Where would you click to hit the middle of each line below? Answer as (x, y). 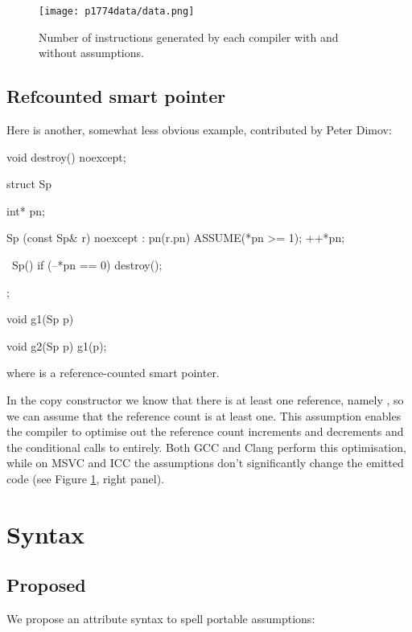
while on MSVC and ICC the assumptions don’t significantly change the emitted (205, 463)
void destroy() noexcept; (66, 156)
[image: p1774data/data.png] (117, 11)
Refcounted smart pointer (116, 96)
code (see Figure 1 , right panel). (85, 478)
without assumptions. (91, 53)
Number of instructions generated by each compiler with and (189, 37)
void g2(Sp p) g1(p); (57, 345)
